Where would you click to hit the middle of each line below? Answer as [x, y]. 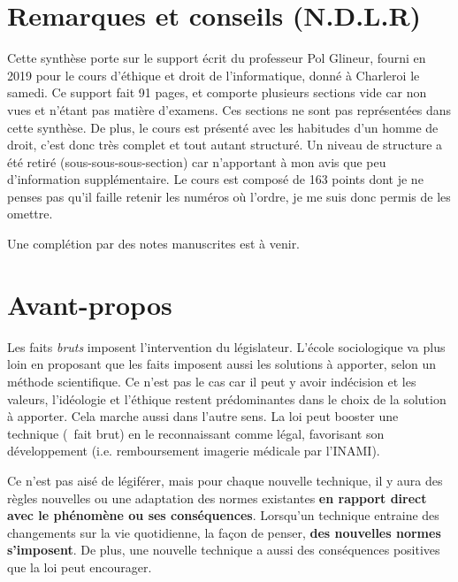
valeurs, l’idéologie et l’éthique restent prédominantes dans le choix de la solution [227, 398]
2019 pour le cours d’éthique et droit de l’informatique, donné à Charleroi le [214, 75]
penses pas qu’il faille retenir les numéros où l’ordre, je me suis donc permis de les [229, 196]
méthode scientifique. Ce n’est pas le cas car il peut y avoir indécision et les [212, 381]
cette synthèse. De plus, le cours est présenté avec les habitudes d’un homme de [223, 127]
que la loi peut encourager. [80, 567]
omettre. [30, 214]
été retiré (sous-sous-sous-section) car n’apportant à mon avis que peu [197, 161]
